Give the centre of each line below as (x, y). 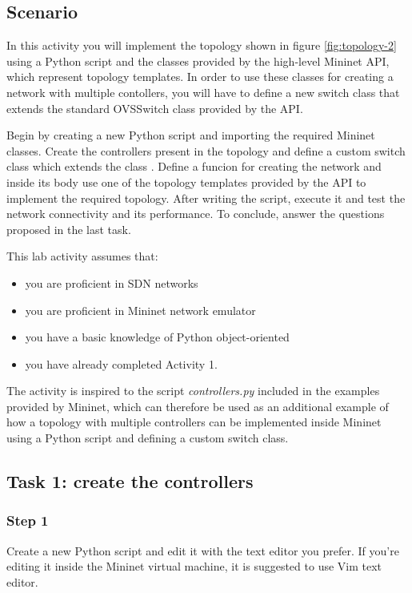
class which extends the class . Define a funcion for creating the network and (194, 166)
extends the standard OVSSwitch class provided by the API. (155, 108)
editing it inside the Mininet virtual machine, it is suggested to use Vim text (194, 566)
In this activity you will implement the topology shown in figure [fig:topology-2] (202, 45)
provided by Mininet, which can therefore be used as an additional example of (198, 406)
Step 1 (28, 520)
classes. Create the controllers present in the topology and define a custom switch (206, 150)
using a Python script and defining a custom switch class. (148, 438)
